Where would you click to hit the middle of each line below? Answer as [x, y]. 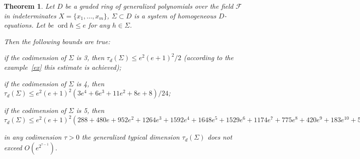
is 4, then [90, 83]
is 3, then [90, 57]
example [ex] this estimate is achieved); [63, 67]
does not [220, 137]
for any [99, 25]
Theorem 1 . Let [29, 6]
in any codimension [33, 137]
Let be [45, 25]
